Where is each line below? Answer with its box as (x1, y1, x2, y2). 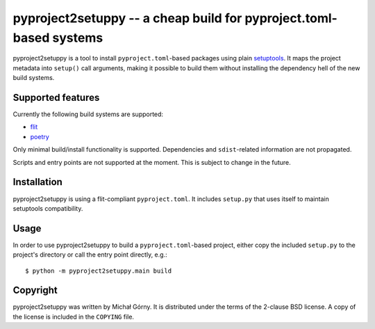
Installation (12, 176, 62, 188)
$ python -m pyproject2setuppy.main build (25, 266, 172, 275)
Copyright (12, 284, 58, 296)
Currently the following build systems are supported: (12, 110, 163, 118)
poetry (30, 132, 50, 141)
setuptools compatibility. (12, 204, 83, 212)
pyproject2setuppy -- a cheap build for (12, 10, 242, 26)
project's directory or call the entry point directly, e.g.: (12, 250, 167, 259)
